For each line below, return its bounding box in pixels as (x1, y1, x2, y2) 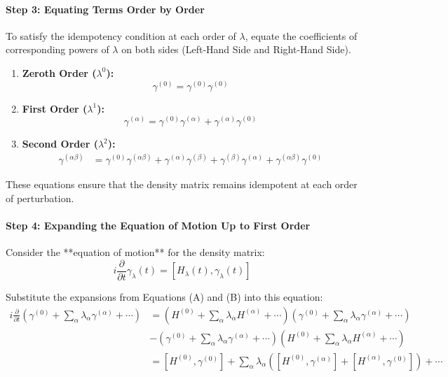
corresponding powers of (6, 42, 109, 57)
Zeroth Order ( (22, 65, 97, 80)
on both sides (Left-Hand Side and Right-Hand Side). (121, 42, 351, 57)
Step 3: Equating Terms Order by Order (6, 1, 205, 16)
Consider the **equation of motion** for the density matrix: (6, 245, 265, 259)
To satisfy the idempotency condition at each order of (6, 28, 236, 43)
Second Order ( (22, 136, 98, 151)
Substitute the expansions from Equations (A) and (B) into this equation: (6, 289, 323, 304)
